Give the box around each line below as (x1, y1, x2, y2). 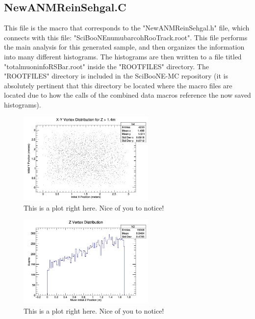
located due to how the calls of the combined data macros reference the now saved (4, 90, 251, 100)
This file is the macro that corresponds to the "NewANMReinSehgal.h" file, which (4, 23, 250, 33)
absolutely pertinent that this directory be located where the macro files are (4, 80, 232, 90)
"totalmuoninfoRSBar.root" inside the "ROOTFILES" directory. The (4, 61, 209, 71)
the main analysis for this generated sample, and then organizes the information (4, 42, 245, 52)
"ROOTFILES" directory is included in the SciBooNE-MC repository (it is (4, 71, 228, 81)
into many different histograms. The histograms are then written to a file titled (4, 51, 242, 61)
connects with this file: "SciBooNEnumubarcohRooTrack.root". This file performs (4, 32, 248, 42)
